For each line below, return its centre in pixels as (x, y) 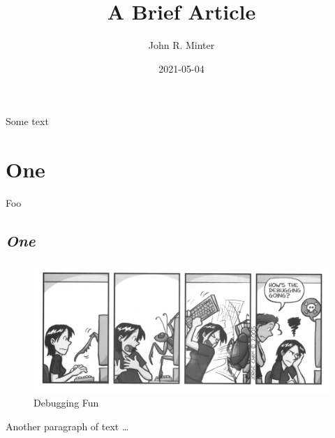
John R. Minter (181, 45)
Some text (27, 121)
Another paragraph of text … (67, 426)
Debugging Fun (66, 402)
